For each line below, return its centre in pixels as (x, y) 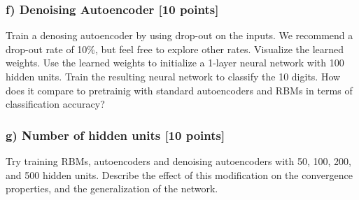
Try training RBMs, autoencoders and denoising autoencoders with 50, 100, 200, (179, 161)
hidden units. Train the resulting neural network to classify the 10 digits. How (173, 76)
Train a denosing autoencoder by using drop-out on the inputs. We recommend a (179, 35)
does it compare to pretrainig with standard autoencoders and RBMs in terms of (179, 90)
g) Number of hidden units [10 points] (115, 135)
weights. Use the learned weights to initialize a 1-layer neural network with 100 (175, 63)
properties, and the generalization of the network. (112, 188)
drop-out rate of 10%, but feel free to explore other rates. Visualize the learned (175, 49)
